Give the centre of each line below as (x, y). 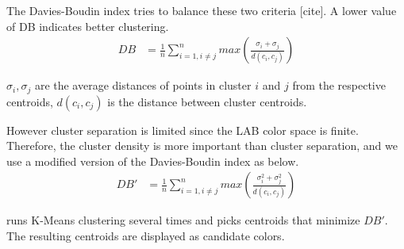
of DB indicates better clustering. (88, 26)
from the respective (339, 85)
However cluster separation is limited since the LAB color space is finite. (183, 130)
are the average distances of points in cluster (143, 85)
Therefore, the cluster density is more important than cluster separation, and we (202, 146)
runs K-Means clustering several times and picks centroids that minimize (183, 220)
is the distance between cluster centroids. (207, 101)
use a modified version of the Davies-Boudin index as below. (153, 161)
